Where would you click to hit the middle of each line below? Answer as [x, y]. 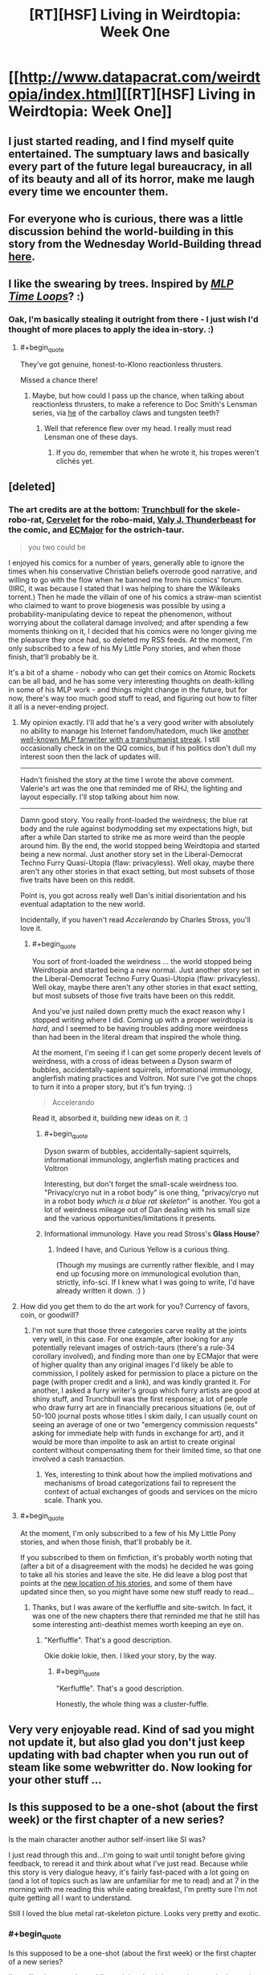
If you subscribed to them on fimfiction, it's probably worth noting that [136, 1557]
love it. [31, 929]
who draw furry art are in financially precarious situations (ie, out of [143, 1407]
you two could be [57, 547]
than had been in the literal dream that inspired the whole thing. [137, 1037]
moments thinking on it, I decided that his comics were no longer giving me [133, 631]
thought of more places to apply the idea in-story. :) [111, 329]
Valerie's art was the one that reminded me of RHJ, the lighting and [131, 789]
